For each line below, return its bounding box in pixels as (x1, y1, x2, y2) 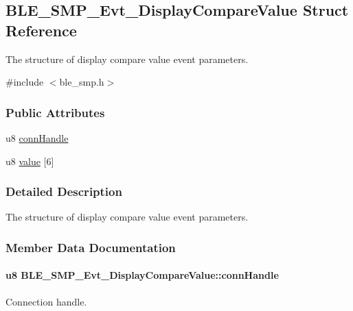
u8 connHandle (5, 131, 69, 145)
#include (5, 75, 44, 89)
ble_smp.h (59, 75, 104, 89)
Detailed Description (5, 183, 122, 200)
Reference (5, 19, 77, 40)
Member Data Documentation (5, 238, 176, 256)
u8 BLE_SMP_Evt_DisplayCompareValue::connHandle (5, 268, 279, 282)
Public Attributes (5, 103, 105, 121)
